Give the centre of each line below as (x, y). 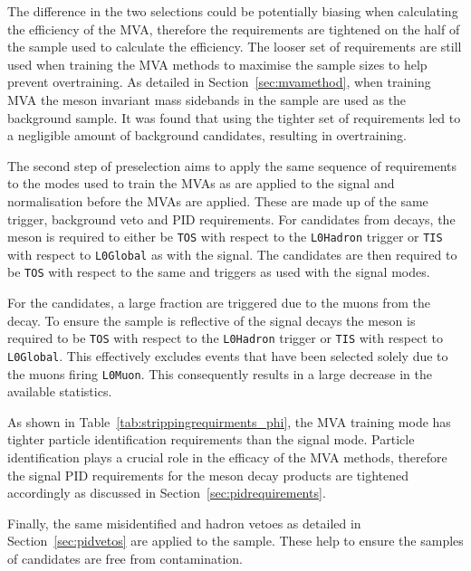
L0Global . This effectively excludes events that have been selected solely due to (228, 355)
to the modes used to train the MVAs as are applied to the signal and (201, 183)
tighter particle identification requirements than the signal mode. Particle (211, 439)
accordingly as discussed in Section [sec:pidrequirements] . (167, 493)
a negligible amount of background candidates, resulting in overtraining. (207, 135)
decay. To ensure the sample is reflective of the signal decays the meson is (211, 320)
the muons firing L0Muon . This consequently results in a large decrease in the (220, 373)
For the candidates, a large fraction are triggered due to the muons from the (219, 303)
